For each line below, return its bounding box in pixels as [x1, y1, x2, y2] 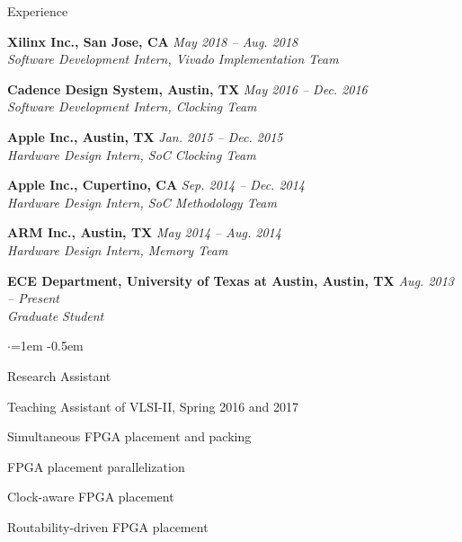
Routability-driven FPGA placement [7, 517, 209, 536]
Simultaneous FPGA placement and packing [7, 427, 252, 446]
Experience [7, 2, 68, 20]
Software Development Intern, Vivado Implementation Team [7, 49, 339, 68]
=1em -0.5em [10, 336, 84, 355]
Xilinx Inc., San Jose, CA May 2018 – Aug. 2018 [7, 31, 298, 50]
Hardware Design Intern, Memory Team [7, 240, 228, 259]
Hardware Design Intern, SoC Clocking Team [7, 145, 256, 164]
